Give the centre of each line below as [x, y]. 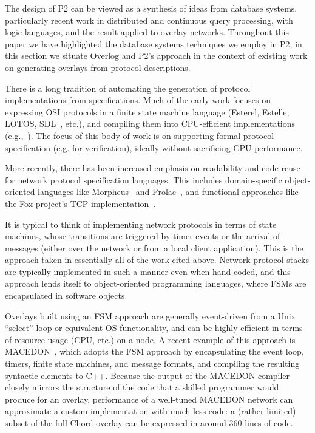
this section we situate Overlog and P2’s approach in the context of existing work [156, 56]
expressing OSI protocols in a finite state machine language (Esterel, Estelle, [147, 111]
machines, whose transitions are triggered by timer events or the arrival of [143, 236]
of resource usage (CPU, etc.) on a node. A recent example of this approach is [150, 339]
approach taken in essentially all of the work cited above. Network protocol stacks [157, 260]
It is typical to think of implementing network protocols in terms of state [141, 224]
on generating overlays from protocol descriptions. [98, 67]
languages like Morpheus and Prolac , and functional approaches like [168, 192]
